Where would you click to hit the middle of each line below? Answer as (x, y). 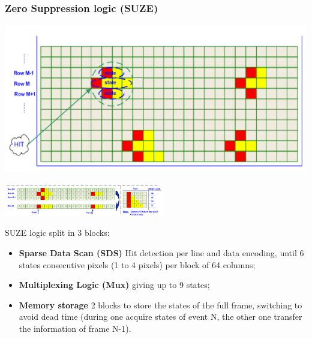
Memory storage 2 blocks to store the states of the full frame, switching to (160, 304)
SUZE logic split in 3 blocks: (57, 232)
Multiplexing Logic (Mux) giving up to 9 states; (114, 285)
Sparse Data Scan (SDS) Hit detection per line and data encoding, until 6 (161, 253)
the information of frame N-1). (75, 328)
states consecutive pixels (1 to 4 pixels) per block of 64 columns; (137, 264)
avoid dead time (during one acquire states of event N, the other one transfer (160, 316)
